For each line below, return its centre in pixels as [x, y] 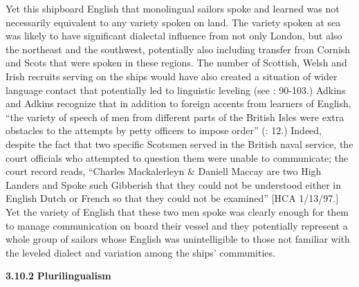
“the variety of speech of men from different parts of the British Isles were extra [175, 117]
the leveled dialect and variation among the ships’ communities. [140, 252]
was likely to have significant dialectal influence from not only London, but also [174, 36]
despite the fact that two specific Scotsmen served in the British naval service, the [179, 143]
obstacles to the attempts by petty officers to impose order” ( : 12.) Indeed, [164, 130]
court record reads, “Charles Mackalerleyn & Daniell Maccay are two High [164, 171]
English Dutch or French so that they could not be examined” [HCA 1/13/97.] [172, 198]
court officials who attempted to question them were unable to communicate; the [177, 157]
